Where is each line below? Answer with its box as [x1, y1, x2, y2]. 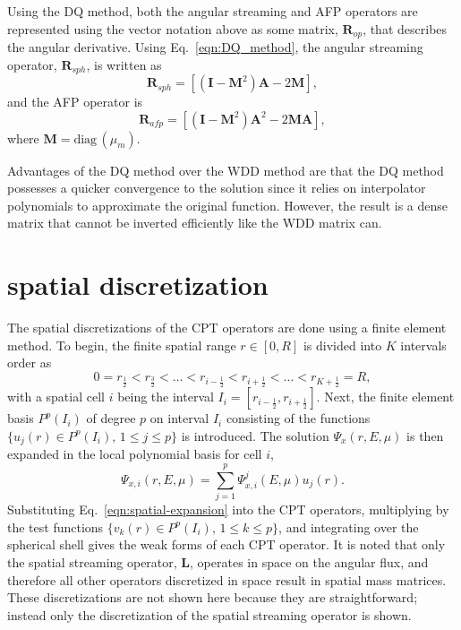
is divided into [303, 335, 382, 354]
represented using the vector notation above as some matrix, [7, 19, 338, 38]
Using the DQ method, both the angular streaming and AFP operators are [7, 2, 418, 20]
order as [7, 353, 52, 372]
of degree [86, 409, 136, 427]
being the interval [117, 387, 214, 406]
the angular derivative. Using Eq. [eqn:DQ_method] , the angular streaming [7, 38, 423, 56]
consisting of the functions [226, 409, 371, 427]
